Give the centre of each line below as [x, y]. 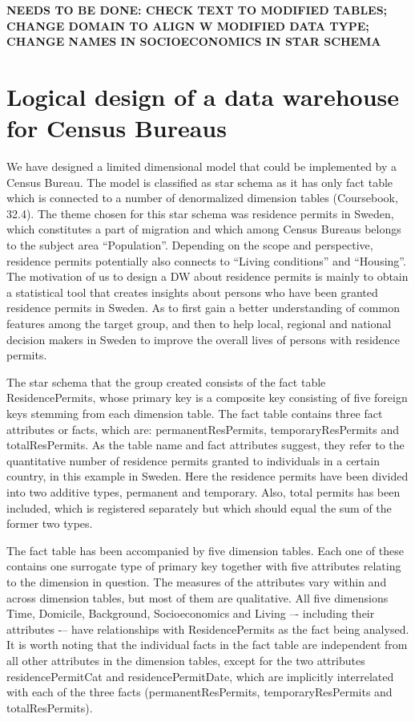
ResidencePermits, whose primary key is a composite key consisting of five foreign [207, 398]
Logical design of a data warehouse [203, 96]
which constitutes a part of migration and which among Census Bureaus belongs [204, 229]
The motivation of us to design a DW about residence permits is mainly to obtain [207, 276]
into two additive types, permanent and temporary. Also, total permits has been [203, 491]
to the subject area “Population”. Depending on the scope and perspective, [190, 245]
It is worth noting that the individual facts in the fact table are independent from [207, 645]
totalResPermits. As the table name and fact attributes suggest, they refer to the [205, 445]
